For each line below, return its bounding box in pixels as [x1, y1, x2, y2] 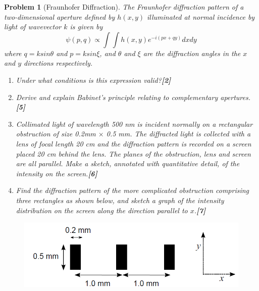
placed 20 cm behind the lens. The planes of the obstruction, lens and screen [16, 148, 251, 159]
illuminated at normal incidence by [147, 11, 255, 22]
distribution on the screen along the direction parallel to [16, 205, 188, 215]
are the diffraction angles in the [143, 47, 241, 58]
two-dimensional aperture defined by [4, 11, 115, 22]
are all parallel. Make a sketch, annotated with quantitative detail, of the [16, 158, 240, 169]
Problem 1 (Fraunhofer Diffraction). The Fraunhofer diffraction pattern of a [4, 2, 244, 12]
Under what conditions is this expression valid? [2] [16, 74, 171, 85]
